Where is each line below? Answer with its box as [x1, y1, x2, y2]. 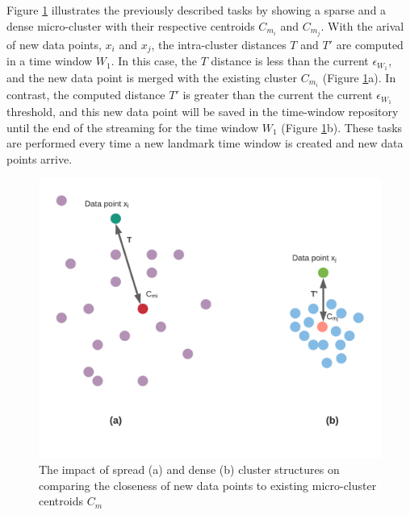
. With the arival [320, 17, 404, 34]
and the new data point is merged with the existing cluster [6, 69, 298, 85]
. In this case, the [111, 52, 198, 69]
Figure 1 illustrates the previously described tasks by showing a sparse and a [6, 2, 387, 18]
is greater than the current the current [182, 86, 373, 103]
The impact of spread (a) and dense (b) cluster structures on [39, 460, 340, 477]
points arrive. [6, 150, 73, 167]
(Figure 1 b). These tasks [281, 118, 403, 135]
